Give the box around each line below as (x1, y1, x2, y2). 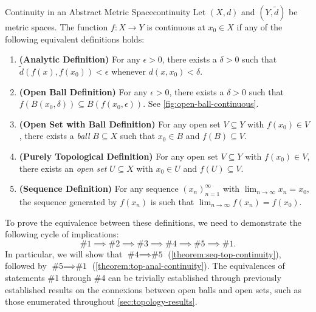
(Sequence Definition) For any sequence (19, 182, 179, 195)
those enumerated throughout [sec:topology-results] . (5, 295, 197, 308)
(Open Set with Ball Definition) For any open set (19, 117, 221, 130)
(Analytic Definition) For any (19, 53, 140, 66)
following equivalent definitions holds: (5, 32, 145, 45)
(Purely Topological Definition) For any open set (19, 149, 218, 162)
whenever (111, 65, 146, 77)
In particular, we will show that (5, 247, 123, 260)
